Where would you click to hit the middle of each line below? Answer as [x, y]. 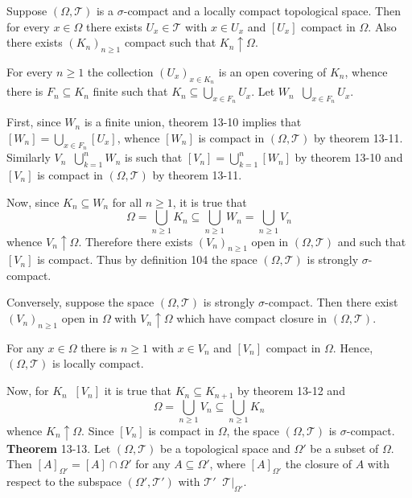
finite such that [130, 91]
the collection [120, 71]
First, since [34, 122]
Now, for [28, 391]
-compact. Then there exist [332, 302]
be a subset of [344, 448]
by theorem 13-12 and [291, 391]
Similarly [29, 157]
